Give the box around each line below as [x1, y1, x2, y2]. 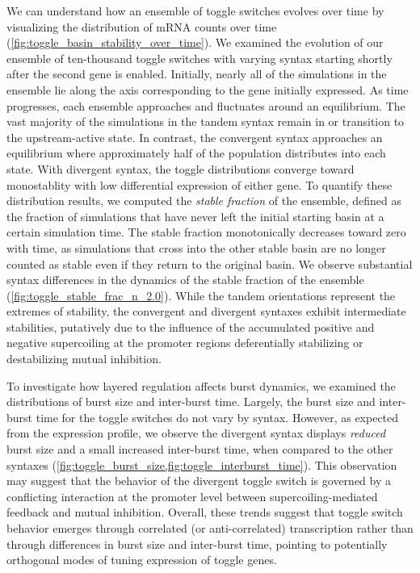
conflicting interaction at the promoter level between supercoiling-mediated [6, 487, 378, 504]
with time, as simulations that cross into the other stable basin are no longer [6, 239, 386, 256]
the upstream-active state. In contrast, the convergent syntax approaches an [6, 128, 383, 145]
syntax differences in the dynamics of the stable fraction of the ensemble [6, 271, 364, 288]
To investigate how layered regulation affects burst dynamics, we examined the [6, 377, 396, 394]
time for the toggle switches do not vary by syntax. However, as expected [36, 408, 399, 425]
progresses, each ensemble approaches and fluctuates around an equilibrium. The [6, 97, 405, 114]
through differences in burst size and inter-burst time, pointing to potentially [6, 535, 388, 552]
